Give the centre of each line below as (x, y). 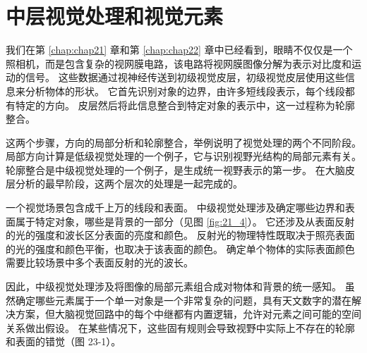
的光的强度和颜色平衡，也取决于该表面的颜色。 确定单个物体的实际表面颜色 (180, 248)
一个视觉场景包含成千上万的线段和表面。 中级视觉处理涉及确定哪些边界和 (175, 208)
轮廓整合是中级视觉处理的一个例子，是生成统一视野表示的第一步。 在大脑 (175, 169)
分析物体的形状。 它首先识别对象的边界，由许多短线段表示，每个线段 (185, 91)
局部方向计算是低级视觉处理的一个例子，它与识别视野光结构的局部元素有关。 (183, 156)
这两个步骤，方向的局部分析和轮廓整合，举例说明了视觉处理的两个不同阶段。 (183, 142)
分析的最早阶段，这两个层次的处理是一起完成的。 (129, 184)
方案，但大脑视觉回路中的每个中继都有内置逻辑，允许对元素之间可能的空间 (188, 314)
